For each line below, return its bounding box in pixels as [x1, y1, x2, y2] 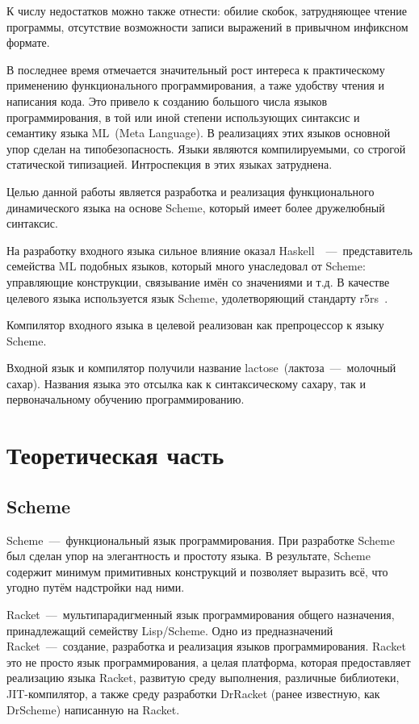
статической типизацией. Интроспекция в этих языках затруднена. [6, 156, 333, 173]
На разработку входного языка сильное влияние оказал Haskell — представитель [6, 241, 413, 258]
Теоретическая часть [6, 438, 224, 471]
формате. [6, 34, 50, 51]
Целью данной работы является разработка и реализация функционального [6, 182, 375, 199]
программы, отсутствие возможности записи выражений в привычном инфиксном [6, 18, 409, 35]
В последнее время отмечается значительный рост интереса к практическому [6, 61, 385, 77]
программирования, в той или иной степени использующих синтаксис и [6, 108, 360, 125]
